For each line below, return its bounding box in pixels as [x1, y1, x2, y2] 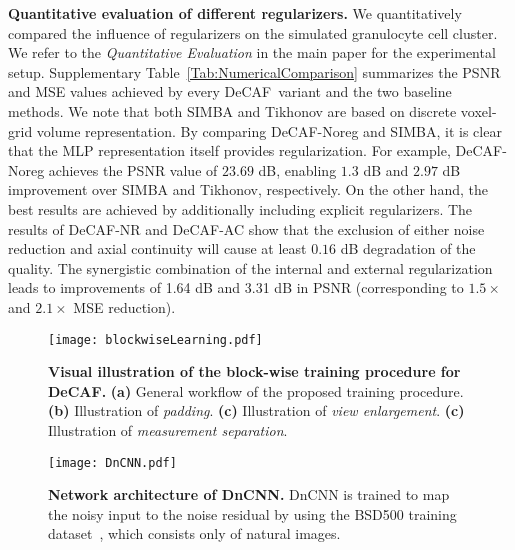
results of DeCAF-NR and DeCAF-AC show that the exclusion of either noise [8, 218, 485, 239]
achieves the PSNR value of [48, 159, 218, 180]
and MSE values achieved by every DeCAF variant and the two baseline [8, 81, 452, 102]
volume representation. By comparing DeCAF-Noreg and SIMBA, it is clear [36, 120, 502, 141]
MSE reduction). [73, 296, 176, 317]
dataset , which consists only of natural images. [48, 523, 341, 544]
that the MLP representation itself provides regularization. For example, [8, 140, 451, 161]
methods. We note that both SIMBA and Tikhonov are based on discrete [8, 100, 457, 121]
